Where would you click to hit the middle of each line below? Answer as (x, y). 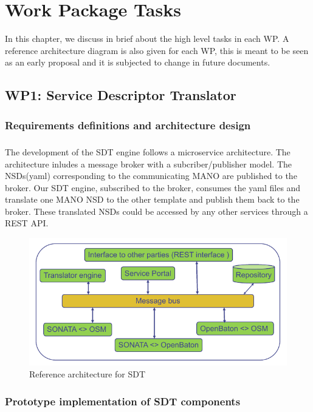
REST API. (27, 223)
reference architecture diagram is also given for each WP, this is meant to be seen (157, 50)
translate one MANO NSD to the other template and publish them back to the (152, 199)
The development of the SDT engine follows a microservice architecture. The (148, 151)
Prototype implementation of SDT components (123, 401)
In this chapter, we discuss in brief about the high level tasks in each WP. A (147, 39)
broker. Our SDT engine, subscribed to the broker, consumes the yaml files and (153, 187)
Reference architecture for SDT (88, 374)
